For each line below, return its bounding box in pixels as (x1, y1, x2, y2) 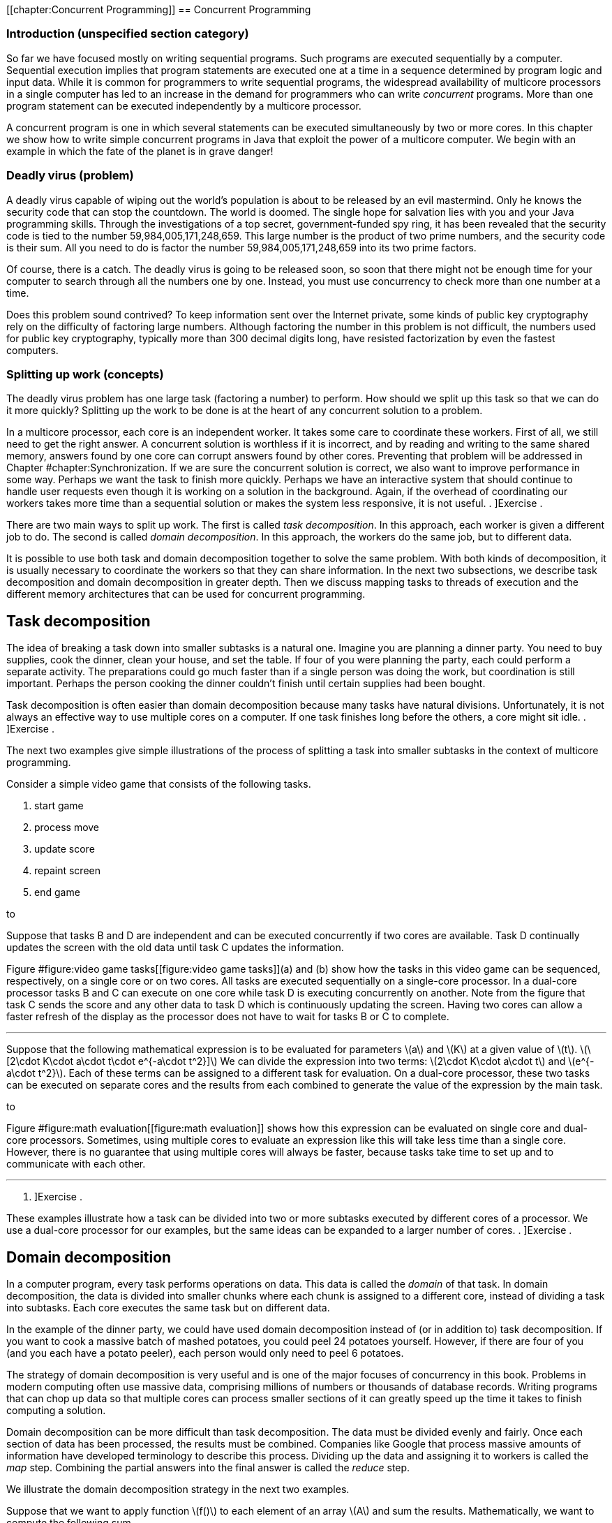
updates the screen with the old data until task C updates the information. (6, 941, 344, 954)
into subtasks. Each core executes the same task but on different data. (6, 1301, 330, 1314)
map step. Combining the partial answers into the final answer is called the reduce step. (6, 1461, 410, 1473)
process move (34, 821, 100, 834)
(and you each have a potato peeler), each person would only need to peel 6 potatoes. (6, 1346, 404, 1359)
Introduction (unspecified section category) (6, 27, 249, 41)
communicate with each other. (6, 1158, 146, 1170)
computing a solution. (6, 1404, 106, 1416)
